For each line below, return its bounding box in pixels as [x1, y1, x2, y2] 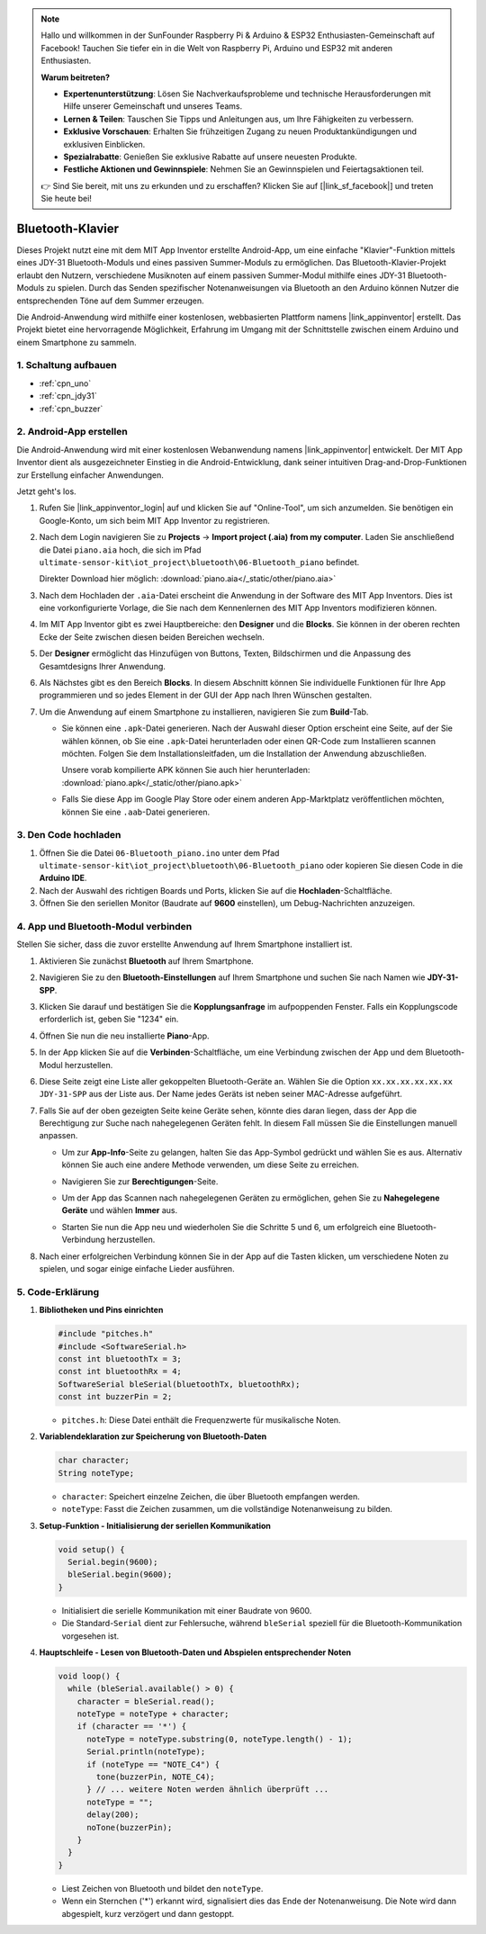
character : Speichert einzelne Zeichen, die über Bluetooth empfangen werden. [61, 1490, 360, 1502]
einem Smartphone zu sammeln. [16, 337, 137, 347]
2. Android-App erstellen [16, 426, 128, 438]
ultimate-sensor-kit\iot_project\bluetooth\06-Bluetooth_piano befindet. [39, 556, 360, 567]
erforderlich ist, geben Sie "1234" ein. [39, 1013, 179, 1025]
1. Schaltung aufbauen [16, 359, 117, 372]
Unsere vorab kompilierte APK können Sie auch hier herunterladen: [61, 765, 310, 776]
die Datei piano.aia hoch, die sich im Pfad [39, 544, 202, 555]
